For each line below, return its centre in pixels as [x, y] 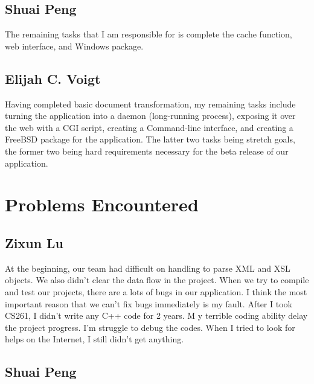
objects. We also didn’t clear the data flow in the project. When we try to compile [157, 280]
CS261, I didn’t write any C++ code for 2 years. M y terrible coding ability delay [156, 315]
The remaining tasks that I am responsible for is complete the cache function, [149, 34]
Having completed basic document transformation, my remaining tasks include [150, 104]
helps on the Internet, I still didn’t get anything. [95, 339]
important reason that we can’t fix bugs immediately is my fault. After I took [149, 303]
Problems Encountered [102, 204]
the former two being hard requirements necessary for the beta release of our [147, 151]
